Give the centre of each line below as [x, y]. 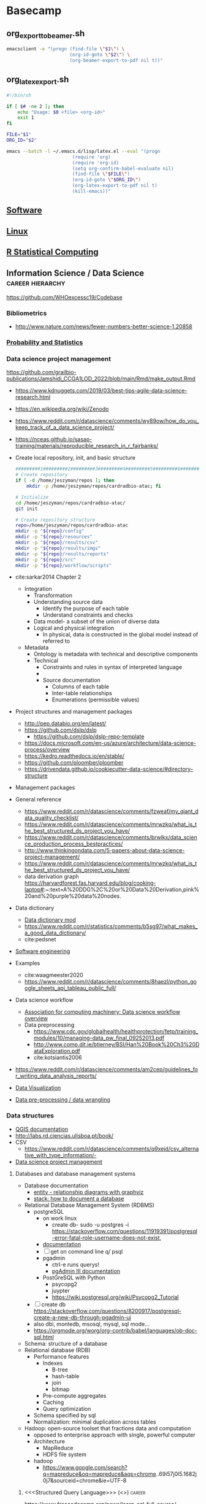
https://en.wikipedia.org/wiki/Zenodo [62, 409]
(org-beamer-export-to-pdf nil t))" [116, 60]
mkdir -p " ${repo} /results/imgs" [58, 548]
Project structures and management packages [74, 712]
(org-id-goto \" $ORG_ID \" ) [106, 180]
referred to [56, 641]
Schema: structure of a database [66, 1343]
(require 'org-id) [96, 163]
